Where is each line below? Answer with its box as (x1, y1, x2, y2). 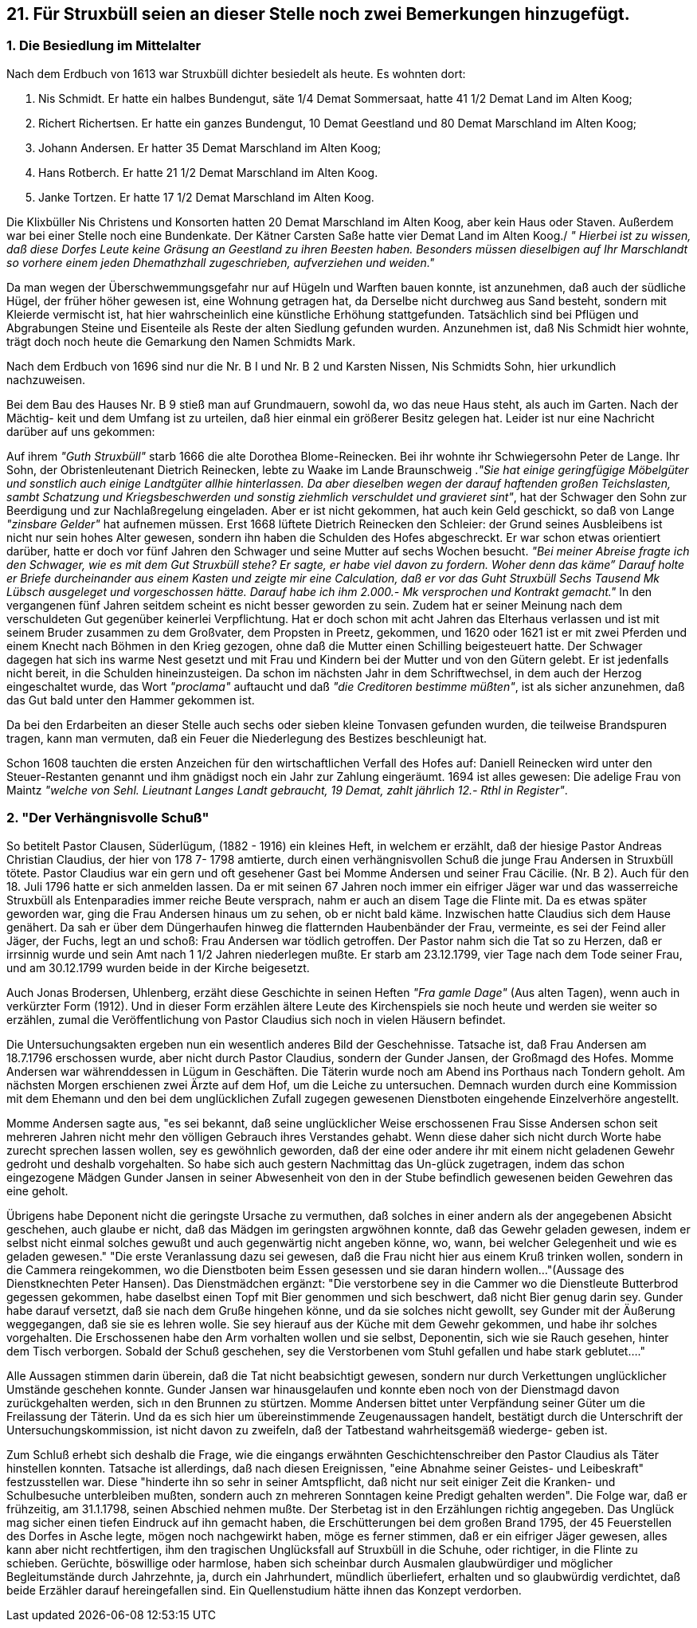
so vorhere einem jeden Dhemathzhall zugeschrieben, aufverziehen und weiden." (6, 255, 435, 269)
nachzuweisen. (6, 372, 86, 386)
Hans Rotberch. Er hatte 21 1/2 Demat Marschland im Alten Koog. (38, 165, 378, 179)
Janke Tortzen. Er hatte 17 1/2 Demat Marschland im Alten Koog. (38, 190, 374, 204)
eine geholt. (6, 1183, 69, 1198)
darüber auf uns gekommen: (6, 424, 155, 438)
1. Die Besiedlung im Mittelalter (6, 37, 202, 54)
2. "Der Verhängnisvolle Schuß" (6, 810, 209, 826)
